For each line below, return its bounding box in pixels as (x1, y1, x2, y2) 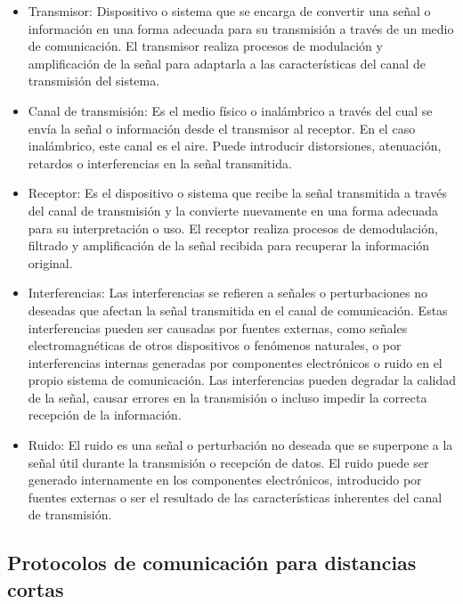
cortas (7, 575, 64, 602)
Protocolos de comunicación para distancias (7, 549, 417, 576)
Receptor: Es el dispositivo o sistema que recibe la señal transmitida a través (28, 184, 447, 202)
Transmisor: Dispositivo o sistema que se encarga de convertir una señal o (28, 2, 431, 20)
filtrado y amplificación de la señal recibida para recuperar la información (28, 236, 430, 255)
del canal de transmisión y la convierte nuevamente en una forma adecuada (28, 200, 439, 219)
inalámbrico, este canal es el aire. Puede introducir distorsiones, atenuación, (28, 136, 442, 155)
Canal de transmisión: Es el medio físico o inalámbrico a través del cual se (28, 101, 433, 119)
